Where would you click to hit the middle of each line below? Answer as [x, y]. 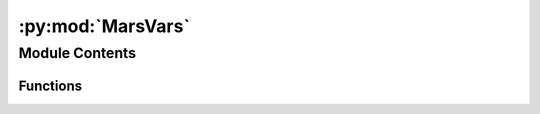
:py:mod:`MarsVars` [104, 26]
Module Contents [77, 53]
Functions [50, 85]
